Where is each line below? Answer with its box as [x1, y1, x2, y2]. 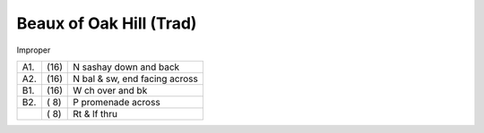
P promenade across [73, 96, 160, 108]
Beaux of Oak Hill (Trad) [16, 13, 197, 33]
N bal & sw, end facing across [73, 72, 199, 85]
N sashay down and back [73, 61, 180, 73]
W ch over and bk [73, 84, 148, 96]
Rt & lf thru [73, 107, 118, 120]
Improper [16, 45, 51, 55]
